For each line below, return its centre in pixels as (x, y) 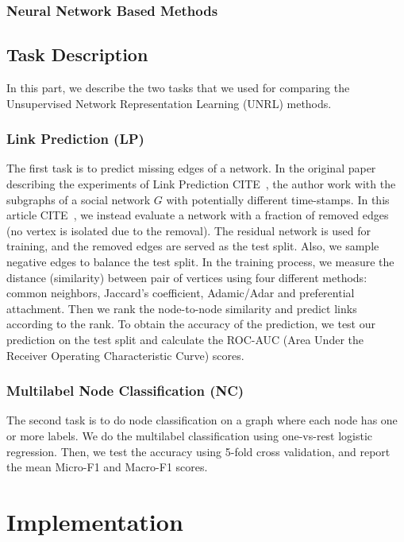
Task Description (77, 54)
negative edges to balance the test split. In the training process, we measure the (200, 262)
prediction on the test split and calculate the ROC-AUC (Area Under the (185, 339)
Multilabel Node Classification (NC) (125, 391)
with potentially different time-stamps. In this (278, 199)
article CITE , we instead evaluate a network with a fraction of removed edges (198, 215)
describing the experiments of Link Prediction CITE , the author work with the (201, 184)
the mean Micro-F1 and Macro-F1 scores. (107, 467)
